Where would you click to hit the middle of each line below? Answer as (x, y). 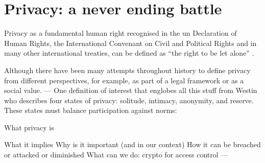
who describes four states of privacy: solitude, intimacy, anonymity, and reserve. (129, 100)
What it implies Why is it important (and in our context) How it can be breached (132, 144)
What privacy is (29, 127)
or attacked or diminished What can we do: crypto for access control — (116, 155)
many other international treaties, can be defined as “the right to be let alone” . (129, 53)
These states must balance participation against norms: (91, 110)
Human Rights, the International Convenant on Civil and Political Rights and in (130, 43)
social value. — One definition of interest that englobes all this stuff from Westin (131, 90)
